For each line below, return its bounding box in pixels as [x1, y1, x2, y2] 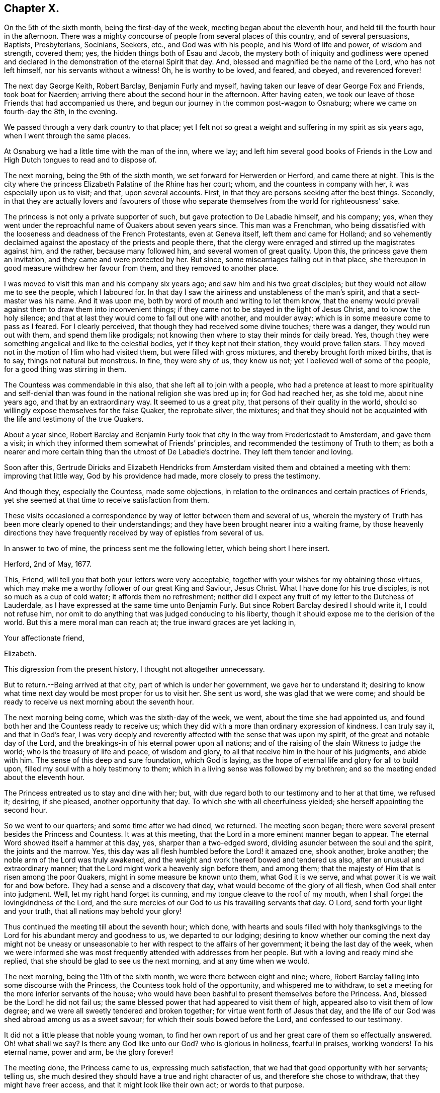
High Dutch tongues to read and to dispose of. [4, 155, 157, 165]
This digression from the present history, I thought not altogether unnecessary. [4, 665, 265, 674]
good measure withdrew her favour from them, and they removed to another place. [4, 264, 279, 273]
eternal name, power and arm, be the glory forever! [4, 1048, 173, 1057]
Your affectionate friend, [4, 634, 84, 643]
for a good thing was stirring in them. [4, 365, 127, 374]
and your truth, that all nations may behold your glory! [4, 907, 182, 916]
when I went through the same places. [4, 131, 131, 140]
